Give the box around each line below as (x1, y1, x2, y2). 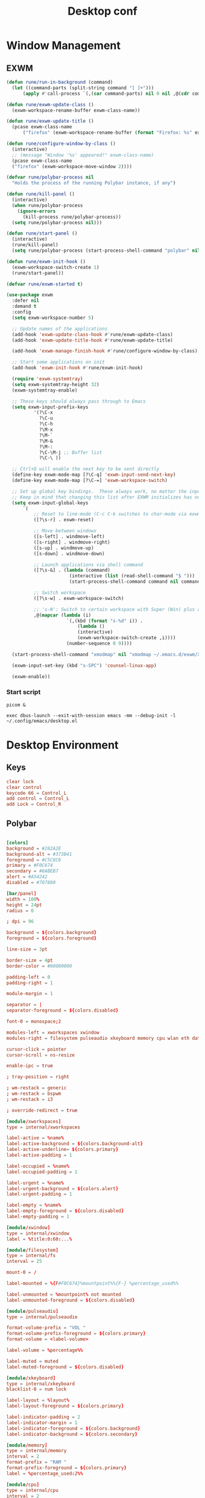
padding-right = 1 (6, 979, 53, 986)
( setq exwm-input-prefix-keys (12, 404, 88, 410)
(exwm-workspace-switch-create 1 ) (12, 264, 99, 270)
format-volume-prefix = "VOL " (6, 1324, 86, 1331)
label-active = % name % (6, 1135, 64, 1141)
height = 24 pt (6, 902, 43, 908)
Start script (6, 688, 41, 696)
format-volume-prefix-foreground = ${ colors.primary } (6, 1331, 146, 1337)
